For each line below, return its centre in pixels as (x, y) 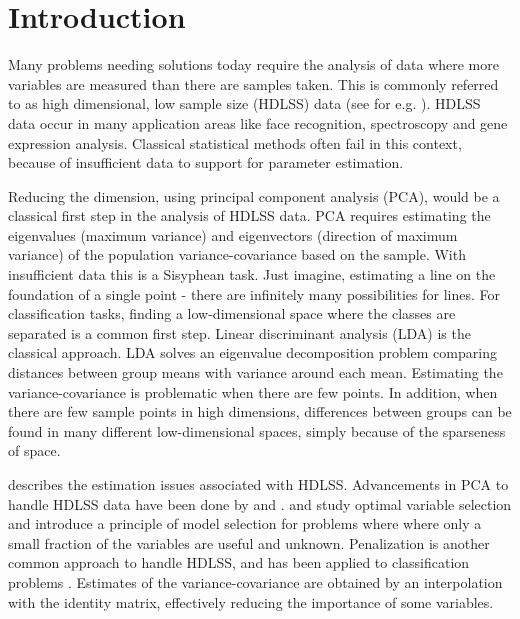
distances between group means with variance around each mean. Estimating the (255, 372)
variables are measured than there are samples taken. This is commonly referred (253, 83)
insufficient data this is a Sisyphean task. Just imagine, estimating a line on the (252, 274)
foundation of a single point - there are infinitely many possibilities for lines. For (254, 293)
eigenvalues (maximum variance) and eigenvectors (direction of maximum (233, 234)
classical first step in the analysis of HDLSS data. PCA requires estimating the (249, 215)
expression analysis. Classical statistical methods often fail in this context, (235, 142)
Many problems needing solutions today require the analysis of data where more (253, 64)
